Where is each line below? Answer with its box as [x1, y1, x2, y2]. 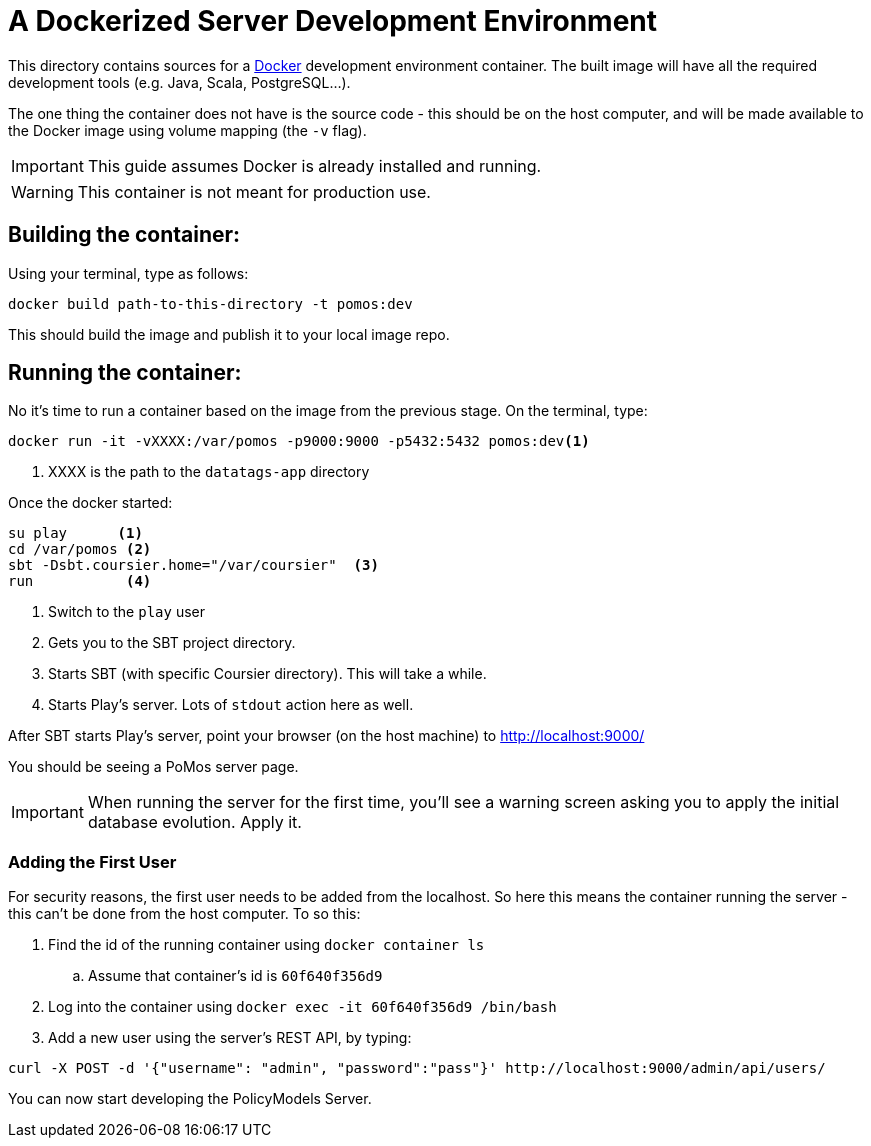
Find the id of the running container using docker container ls [48, 936, 485, 954]
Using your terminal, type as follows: [8, 264, 249, 282]
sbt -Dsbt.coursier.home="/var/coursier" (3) [8, 557, 379, 574]
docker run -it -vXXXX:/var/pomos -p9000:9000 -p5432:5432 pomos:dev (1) [8, 433, 590, 450]
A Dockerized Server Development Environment [8, 4, 657, 38]
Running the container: [8, 360, 242, 386]
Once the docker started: [8, 494, 173, 512]
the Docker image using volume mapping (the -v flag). [8, 121, 367, 139]
